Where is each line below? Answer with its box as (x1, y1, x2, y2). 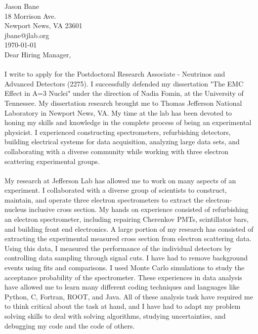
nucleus (4, 204, 27, 214)
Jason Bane (4, 1, 40, 11)
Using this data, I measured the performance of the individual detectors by (4, 243, 232, 253)
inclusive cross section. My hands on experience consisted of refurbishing (29, 204, 249, 214)
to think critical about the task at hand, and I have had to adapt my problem (4, 301, 241, 311)
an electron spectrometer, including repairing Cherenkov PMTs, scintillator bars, (4, 214, 249, 224)
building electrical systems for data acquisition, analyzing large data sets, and (4, 136, 240, 147)
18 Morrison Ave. (4, 10, 56, 21)
